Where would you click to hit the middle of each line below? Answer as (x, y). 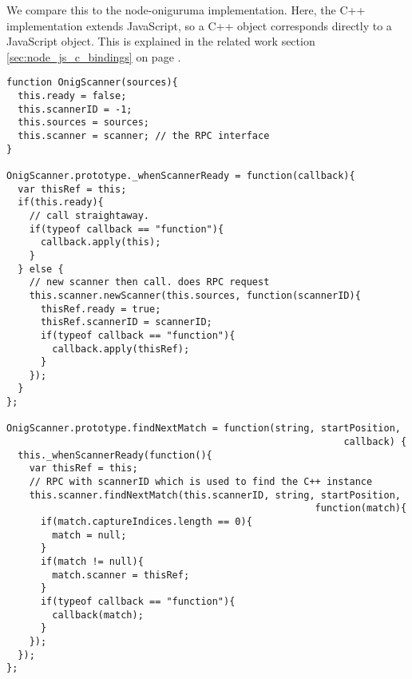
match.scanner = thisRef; (121, 575)
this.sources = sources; (83, 123)
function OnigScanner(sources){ (92, 83)
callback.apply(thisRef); (121, 349)
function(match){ (361, 508)
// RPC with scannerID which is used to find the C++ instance (201, 482)
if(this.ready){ (61, 203)
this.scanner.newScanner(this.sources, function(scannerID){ (195, 295)
